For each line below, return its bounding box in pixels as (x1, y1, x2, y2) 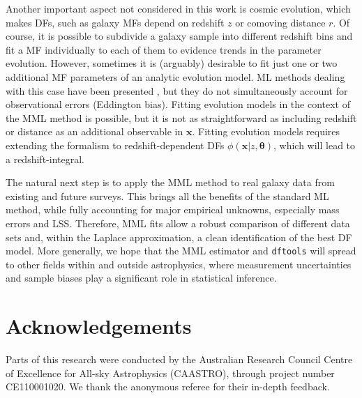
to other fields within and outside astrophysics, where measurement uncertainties (6, 257, 352, 271)
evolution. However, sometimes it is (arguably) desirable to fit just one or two (6, 56, 338, 70)
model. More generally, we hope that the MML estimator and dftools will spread (6, 243, 356, 258)
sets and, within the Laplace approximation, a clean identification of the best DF (6, 229, 352, 244)
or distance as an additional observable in (6, 124, 183, 139)
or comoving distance (235, 15, 326, 29)
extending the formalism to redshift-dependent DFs (6, 137, 225, 152)
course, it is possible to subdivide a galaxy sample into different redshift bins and (6, 29, 353, 43)
